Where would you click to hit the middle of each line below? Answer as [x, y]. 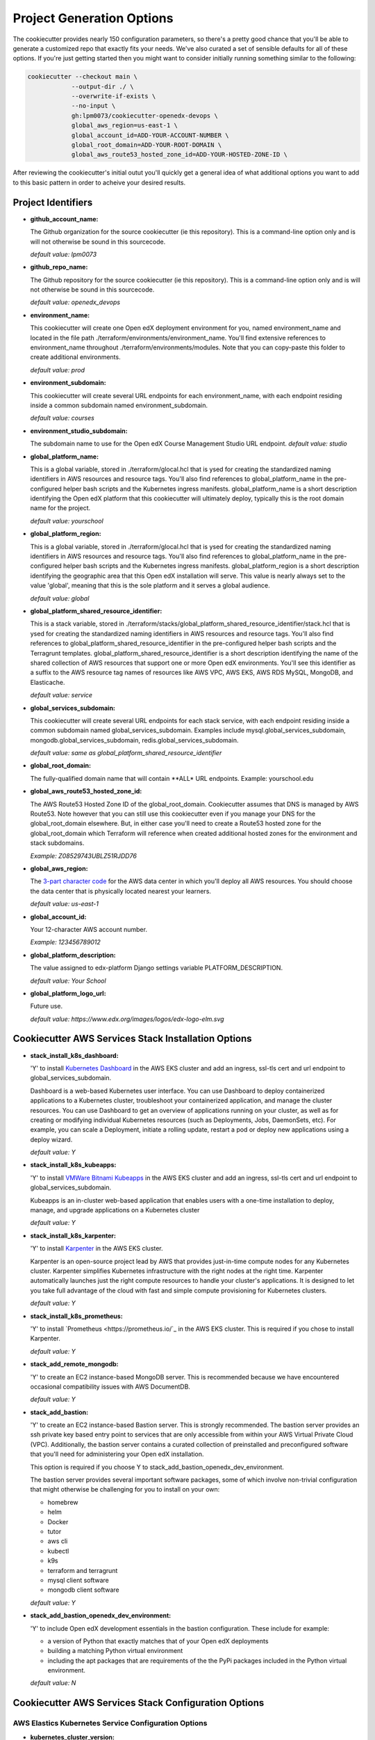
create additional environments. [75, 357]
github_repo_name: [59, 267]
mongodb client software [83, 1590]
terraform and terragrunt [83, 1570]
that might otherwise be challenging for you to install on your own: [125, 1489]
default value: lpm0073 [64, 254]
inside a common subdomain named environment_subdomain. [119, 405]
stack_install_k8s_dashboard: [74, 1055]
